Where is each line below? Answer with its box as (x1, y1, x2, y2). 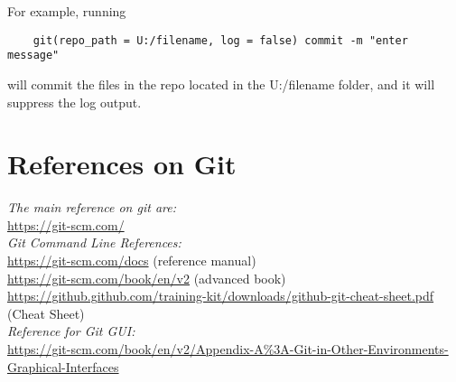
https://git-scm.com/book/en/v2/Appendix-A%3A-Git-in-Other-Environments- (7, 339, 449, 358)
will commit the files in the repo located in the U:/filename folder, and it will (7, 74, 435, 93)
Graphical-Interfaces (7, 357, 119, 376)
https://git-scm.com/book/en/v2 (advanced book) (7, 268, 286, 287)
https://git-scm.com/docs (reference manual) (7, 251, 256, 269)
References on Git (7, 145, 237, 182)
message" (7, 49, 60, 62)
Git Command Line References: (7, 233, 181, 252)
